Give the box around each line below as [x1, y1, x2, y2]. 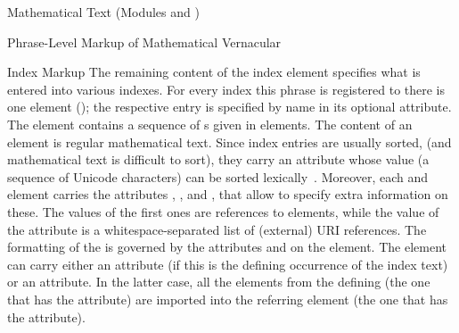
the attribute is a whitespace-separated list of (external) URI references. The [7, 220, 427, 238]
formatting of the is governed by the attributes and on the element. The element [7, 237, 447, 256]
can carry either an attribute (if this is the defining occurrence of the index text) [7, 254, 448, 273]
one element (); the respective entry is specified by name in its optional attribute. [7, 97, 452, 116]
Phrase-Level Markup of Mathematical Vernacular [7, 32, 282, 51]
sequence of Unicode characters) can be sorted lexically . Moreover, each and [7, 167, 429, 186]
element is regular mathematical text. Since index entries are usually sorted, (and [7, 132, 452, 151]
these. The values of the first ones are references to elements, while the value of [7, 202, 439, 221]
